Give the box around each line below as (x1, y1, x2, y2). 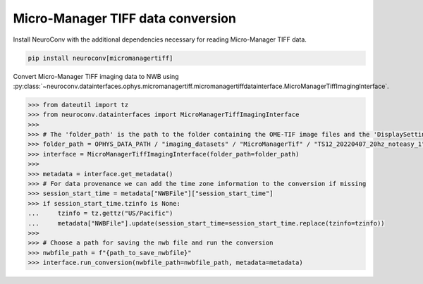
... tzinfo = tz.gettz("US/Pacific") (27, 209, 173, 218)
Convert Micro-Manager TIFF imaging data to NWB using (13, 72, 179, 80)
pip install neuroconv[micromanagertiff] (27, 54, 173, 62)
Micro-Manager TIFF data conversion (13, 11, 236, 26)
